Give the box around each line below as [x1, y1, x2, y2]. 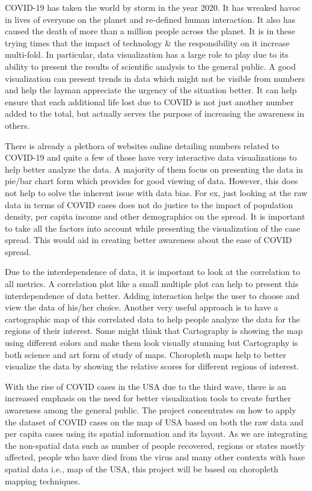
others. [5, 119, 30, 131]
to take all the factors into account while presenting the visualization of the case [5, 221, 301, 234]
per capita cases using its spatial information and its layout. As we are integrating [5, 427, 308, 440]
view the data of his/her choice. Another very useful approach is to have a [5, 301, 278, 313]
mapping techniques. [5, 474, 81, 487]
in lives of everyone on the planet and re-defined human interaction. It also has [5, 13, 296, 25]
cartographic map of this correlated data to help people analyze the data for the [5, 312, 301, 325]
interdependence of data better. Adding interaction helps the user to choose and [5, 289, 300, 301]
